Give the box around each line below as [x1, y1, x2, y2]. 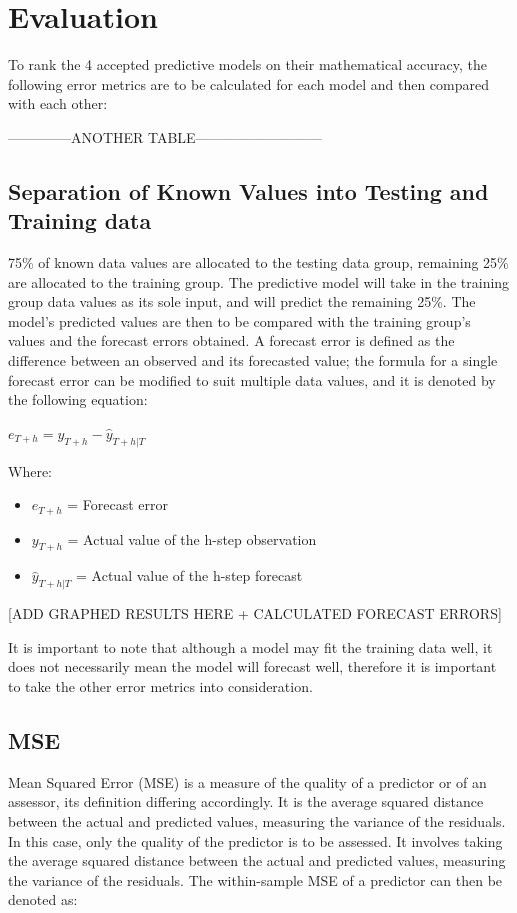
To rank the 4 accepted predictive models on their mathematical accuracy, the [8, 54, 487, 75]
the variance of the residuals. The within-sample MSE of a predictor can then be [8, 869, 503, 890]
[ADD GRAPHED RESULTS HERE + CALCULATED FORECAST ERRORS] [8, 603, 502, 624]
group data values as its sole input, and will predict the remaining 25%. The [8, 291, 476, 312]
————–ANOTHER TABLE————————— [8, 126, 322, 147]
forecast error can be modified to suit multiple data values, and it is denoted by [8, 369, 496, 390]
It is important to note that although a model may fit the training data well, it [8, 636, 493, 657]
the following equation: [8, 389, 148, 410]
